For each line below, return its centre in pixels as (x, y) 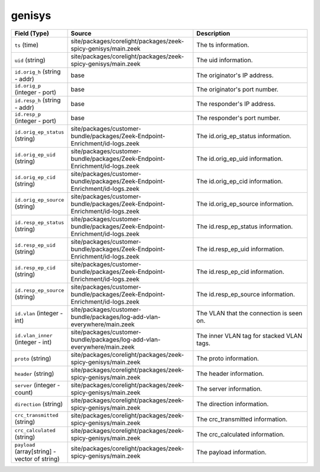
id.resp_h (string (38, 100)
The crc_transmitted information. (242, 419)
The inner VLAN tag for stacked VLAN (249, 336)
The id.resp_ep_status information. (245, 227)
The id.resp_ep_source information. (246, 294)
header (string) (34, 374)
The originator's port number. (237, 90)
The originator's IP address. (235, 75)
